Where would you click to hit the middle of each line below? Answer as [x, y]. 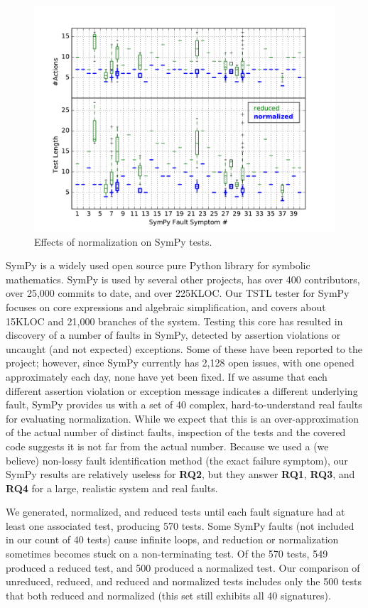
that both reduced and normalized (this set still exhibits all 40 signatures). [168, 595]
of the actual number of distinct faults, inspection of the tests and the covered [176, 432]
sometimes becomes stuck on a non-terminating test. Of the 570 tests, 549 [167, 554]
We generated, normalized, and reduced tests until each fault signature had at [175, 512]
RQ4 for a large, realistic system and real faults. [112, 488]
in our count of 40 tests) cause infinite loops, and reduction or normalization [172, 539]
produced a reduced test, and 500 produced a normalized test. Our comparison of [183, 567]
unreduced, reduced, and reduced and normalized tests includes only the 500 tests [184, 581]
